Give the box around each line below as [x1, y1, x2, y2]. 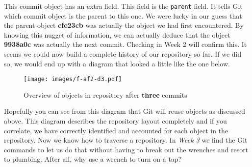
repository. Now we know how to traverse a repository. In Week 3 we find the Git [4, 135, 248, 145]
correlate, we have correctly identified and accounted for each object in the [4, 125, 228, 135]
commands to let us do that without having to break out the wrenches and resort [4, 144, 249, 154]
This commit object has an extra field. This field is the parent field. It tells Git [4, 1, 243, 11]
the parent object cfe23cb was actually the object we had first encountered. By [4, 20, 244, 30]
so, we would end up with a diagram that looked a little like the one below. [4, 58, 230, 68]
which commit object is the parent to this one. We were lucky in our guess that [4, 10, 242, 21]
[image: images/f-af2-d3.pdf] [24, 76, 122, 83]
